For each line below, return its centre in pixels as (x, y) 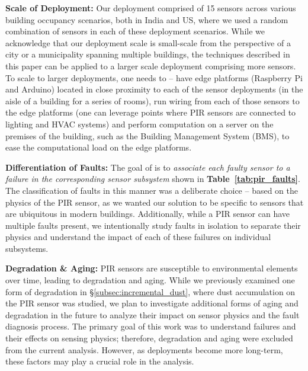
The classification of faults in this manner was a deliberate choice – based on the (152, 190)
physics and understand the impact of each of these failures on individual (138, 237)
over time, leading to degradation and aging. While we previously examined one (150, 280)
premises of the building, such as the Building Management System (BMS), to (147, 135)
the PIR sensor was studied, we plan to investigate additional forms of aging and (152, 303)
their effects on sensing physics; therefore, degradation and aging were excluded (149, 338)
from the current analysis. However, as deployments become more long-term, (144, 349)
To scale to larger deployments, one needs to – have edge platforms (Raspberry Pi (154, 77)
